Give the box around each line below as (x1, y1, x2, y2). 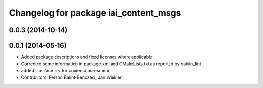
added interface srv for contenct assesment (21, 68, 110, 73)
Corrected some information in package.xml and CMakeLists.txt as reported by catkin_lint (21, 61, 202, 67)
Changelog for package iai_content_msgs (9, 7, 181, 18)
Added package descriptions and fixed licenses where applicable (21, 54, 152, 60)
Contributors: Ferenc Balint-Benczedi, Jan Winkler (21, 74, 122, 80)
